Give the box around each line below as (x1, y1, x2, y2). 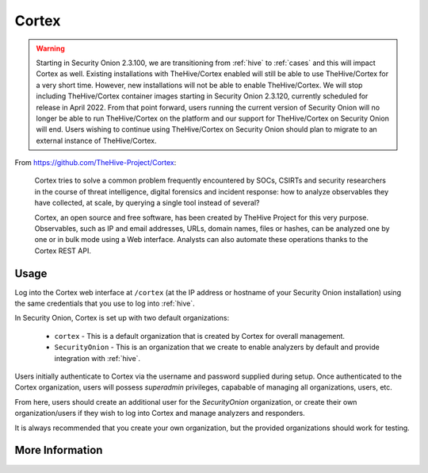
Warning (36, 44, 65, 53)
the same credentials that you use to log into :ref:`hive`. (14, 298, 196, 309)
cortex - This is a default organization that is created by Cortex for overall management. (54, 331, 345, 340)
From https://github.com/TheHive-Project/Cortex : (14, 158, 177, 167)
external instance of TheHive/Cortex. (36, 136, 157, 145)
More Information (14, 444, 103, 457)
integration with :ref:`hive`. (54, 353, 141, 363)
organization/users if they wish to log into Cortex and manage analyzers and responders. (14, 409, 305, 418)
